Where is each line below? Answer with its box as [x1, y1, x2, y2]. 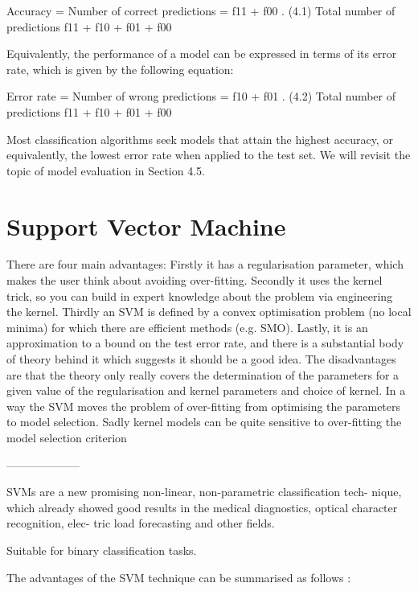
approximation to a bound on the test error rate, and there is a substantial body [6, 334, 404, 351]
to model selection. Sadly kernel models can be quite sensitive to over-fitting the [6, 413, 402, 430]
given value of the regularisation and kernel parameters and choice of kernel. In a [6, 382, 406, 399]
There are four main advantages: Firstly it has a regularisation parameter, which [6, 256, 404, 273]
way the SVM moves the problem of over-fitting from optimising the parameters [6, 397, 401, 414]
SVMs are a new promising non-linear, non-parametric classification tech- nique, [6, 483, 402, 500]
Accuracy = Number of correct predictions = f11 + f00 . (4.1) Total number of [6, 2, 395, 18]
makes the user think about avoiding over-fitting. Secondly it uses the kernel [6, 272, 383, 289]
